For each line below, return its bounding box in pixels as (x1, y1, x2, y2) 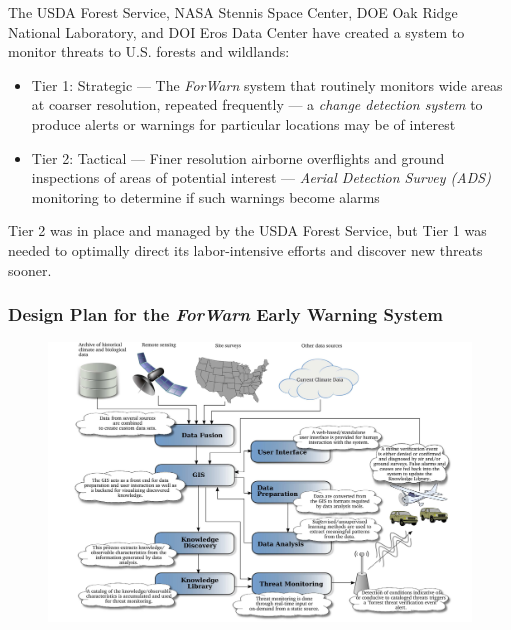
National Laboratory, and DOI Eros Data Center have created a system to (8, 21, 465, 42)
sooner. (8, 259, 52, 280)
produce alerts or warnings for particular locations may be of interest (31, 113, 456, 134)
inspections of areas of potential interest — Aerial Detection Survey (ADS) (31, 167, 491, 188)
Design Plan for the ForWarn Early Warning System (8, 302, 443, 327)
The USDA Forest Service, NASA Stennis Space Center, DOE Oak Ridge (8, 2, 458, 22)
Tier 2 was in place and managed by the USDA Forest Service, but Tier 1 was (8, 220, 487, 241)
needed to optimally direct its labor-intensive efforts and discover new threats (8, 239, 483, 260)
